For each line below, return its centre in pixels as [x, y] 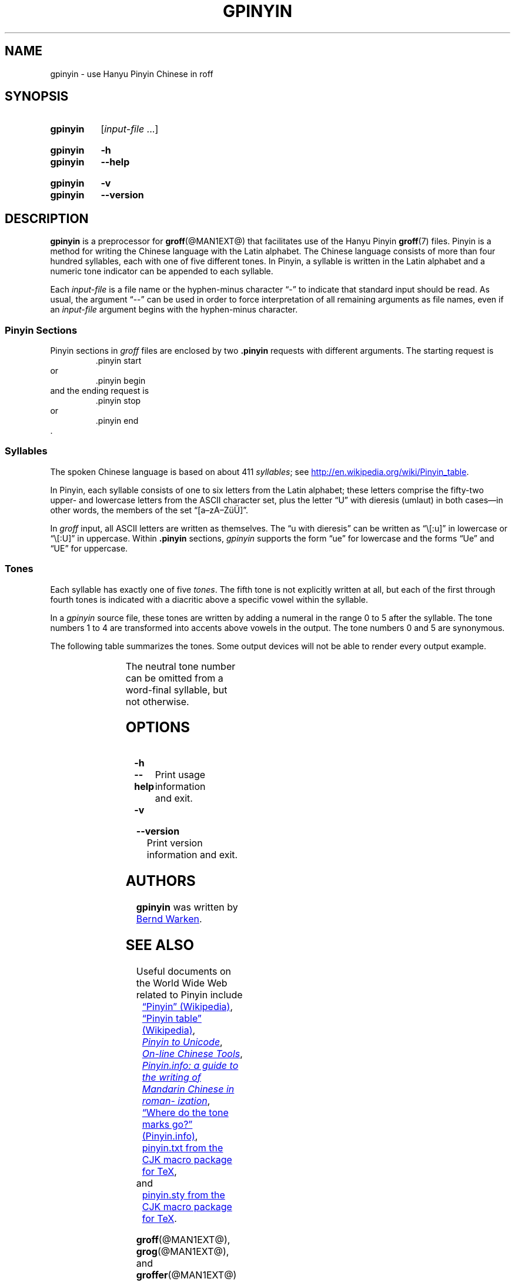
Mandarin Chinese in [188, 1089]
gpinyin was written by [187, 907]
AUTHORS [160, 881]
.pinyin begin [121, 381]
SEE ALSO [160, 945]
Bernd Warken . [169, 919]
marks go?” [167, 1124]
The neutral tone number [180, 666]
